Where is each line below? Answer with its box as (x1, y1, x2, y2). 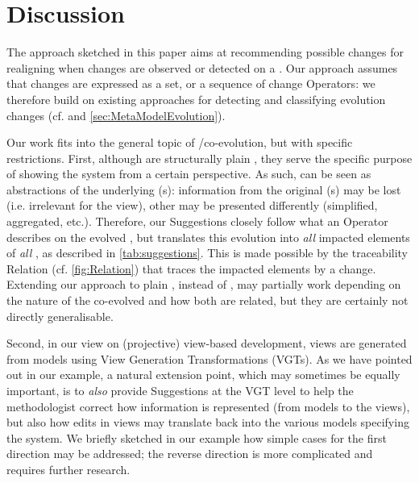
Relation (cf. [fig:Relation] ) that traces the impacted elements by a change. (6, 260, 376, 277)
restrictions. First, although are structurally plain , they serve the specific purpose (6, 149, 413, 166)
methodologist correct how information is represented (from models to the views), (6, 398, 410, 414)
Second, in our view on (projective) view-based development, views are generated (6, 335, 407, 352)
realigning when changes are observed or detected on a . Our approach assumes (6, 59, 398, 76)
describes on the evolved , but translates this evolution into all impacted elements (6, 228, 410, 245)
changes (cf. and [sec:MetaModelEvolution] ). (6, 106, 226, 123)
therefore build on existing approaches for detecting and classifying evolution (6, 90, 386, 107)
